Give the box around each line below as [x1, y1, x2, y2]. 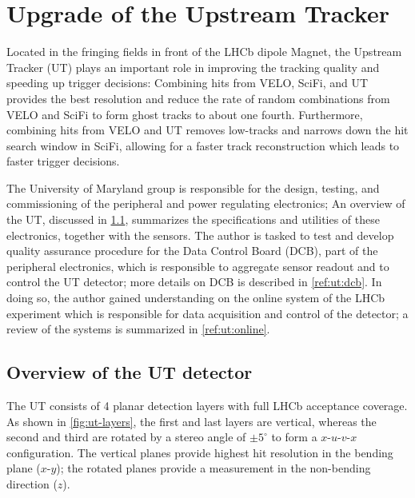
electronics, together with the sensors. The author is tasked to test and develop [6, 226, 394, 243]
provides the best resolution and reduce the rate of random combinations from [6, 90, 390, 106]
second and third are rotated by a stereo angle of [6, 428, 246, 445]
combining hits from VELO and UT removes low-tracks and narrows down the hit [6, 122, 409, 138]
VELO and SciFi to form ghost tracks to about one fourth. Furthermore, [6, 106, 363, 122]
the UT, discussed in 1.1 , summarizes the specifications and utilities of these [6, 211, 380, 228]
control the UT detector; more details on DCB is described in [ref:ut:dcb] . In [6, 273, 382, 290]
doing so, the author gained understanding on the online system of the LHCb [6, 289, 385, 306]
